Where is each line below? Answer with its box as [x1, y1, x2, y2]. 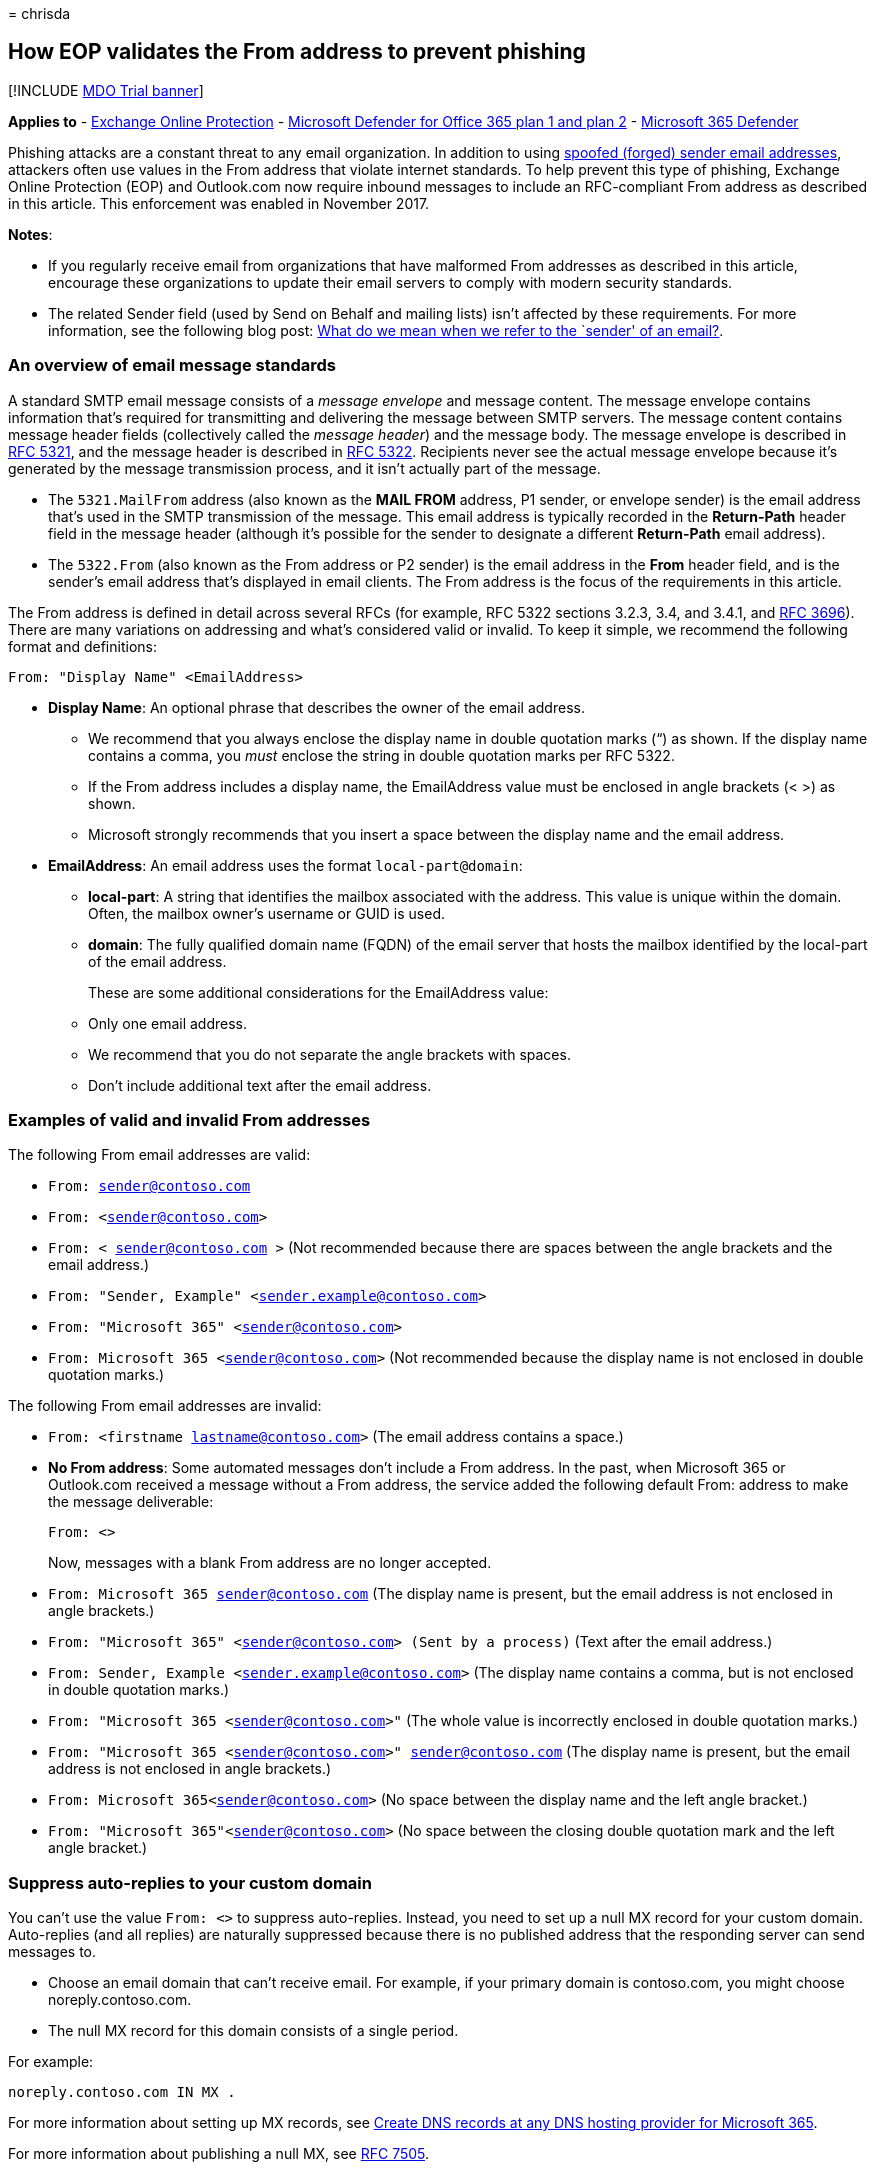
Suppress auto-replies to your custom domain [8, 1872, 372, 1893]
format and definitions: [8, 637, 157, 655]
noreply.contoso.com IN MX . [8, 2084, 236, 2101]
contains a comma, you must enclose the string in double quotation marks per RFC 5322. [88, 746, 675, 764]
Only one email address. [88, 1014, 248, 1032]
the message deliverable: [48, 1493, 214, 1511]
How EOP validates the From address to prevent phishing [8, 39, 586, 65]
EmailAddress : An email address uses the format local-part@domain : [48, 856, 523, 874]
